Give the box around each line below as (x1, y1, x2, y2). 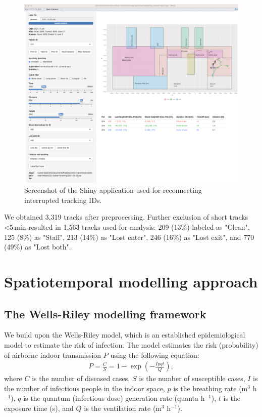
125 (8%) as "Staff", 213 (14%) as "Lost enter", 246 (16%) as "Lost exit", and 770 (4, 231, 254, 242)
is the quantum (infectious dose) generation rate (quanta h (23, 393, 205, 403)
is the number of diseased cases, (32, 373, 130, 384)
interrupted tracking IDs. (24, 194, 102, 205)
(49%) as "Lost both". (4, 241, 71, 252)
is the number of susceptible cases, (139, 373, 245, 384)
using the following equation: (110, 349, 199, 360)
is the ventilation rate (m (84, 402, 162, 413)
